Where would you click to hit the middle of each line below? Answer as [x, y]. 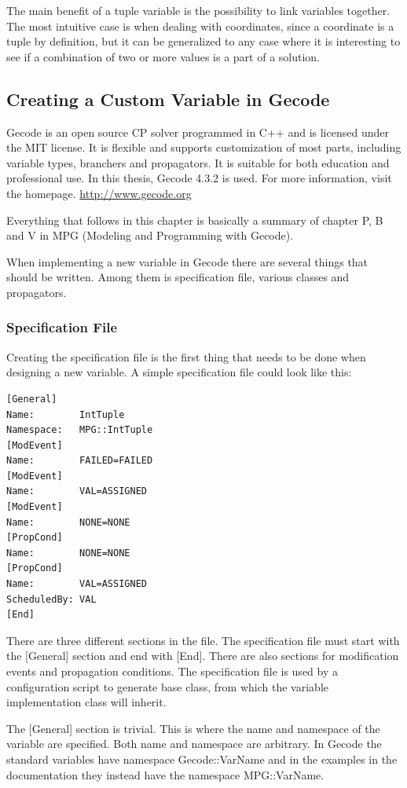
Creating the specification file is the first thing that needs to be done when [186, 356]
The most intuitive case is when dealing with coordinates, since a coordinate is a [200, 26]
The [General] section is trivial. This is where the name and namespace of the [193, 728]
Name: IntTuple [66, 414]
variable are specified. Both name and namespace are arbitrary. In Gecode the [194, 744]
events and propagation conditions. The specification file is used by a [172, 671]
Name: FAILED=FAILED [80, 461]
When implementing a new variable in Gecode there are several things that [187, 261]
